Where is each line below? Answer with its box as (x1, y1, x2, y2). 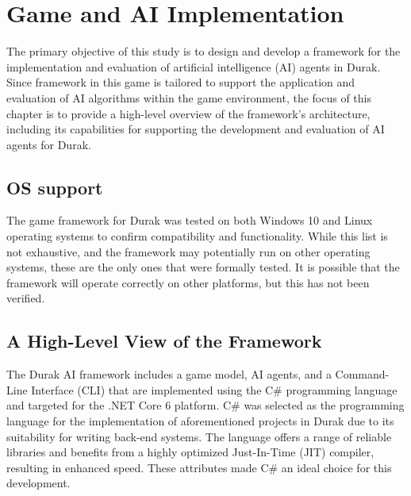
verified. (6, 290, 45, 306)
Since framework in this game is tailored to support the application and (6, 74, 355, 90)
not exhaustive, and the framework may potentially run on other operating (6, 243, 371, 260)
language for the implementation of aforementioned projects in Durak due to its (6, 413, 394, 429)
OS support (6, 175, 103, 199)
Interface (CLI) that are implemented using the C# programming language (31, 381, 398, 398)
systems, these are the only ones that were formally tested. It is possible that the (6, 259, 400, 275)
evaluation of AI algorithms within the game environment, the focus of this (6, 89, 371, 106)
